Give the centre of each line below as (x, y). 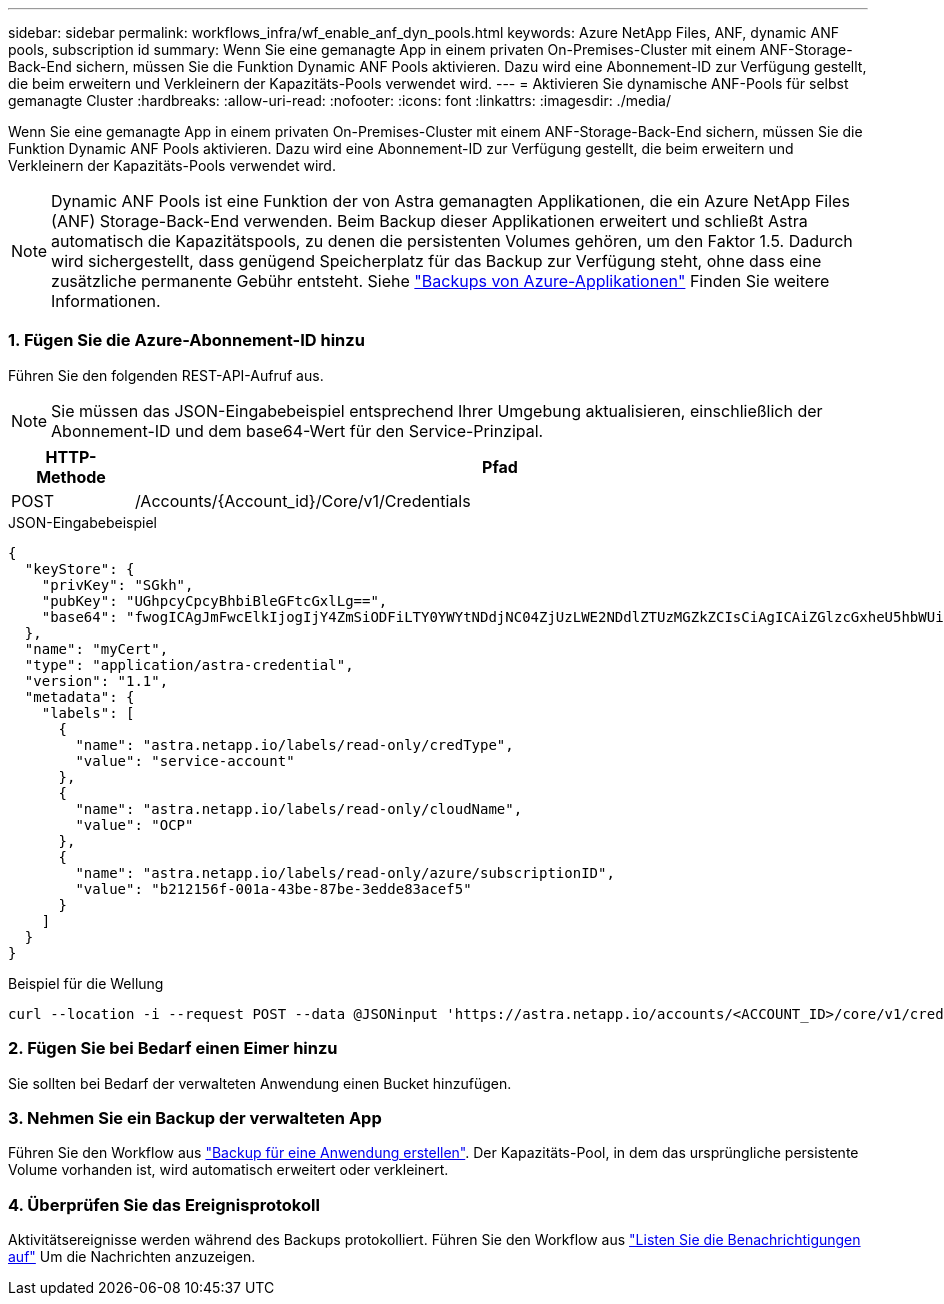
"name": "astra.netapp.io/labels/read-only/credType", (294, 744)
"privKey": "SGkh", (117, 584)
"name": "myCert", (96, 648)
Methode (71, 476)
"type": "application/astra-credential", (189, 664)
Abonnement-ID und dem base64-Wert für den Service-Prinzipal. (297, 430)
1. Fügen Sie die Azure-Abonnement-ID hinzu (186, 340)
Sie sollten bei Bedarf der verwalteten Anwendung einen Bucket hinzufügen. (260, 1083)
